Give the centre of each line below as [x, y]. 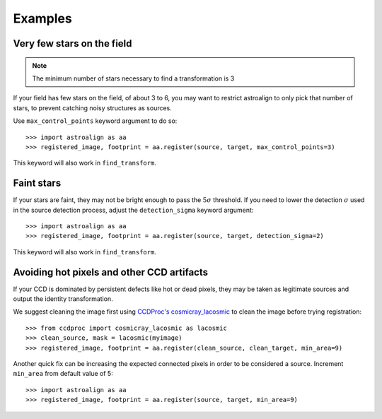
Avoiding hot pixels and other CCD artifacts [111, 272]
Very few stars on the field [73, 43]
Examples [42, 18]
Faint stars [37, 183]
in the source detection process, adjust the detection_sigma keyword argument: [133, 210]
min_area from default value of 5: [63, 374]
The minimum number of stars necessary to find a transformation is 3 [133, 78]
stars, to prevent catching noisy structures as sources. [93, 108]
